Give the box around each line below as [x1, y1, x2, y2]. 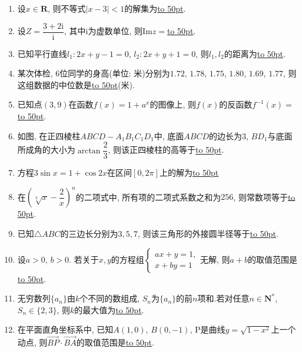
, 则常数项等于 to [233, 190, 296, 203]
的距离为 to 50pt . [224, 47, 286, 59]
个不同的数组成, [79, 292, 140, 304]
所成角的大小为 [17, 143, 75, 156]
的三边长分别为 [60, 227, 118, 239]
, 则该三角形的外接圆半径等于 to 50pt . [137, 227, 278, 239]
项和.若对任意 [197, 292, 250, 304]
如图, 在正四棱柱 [17, 129, 81, 142]
